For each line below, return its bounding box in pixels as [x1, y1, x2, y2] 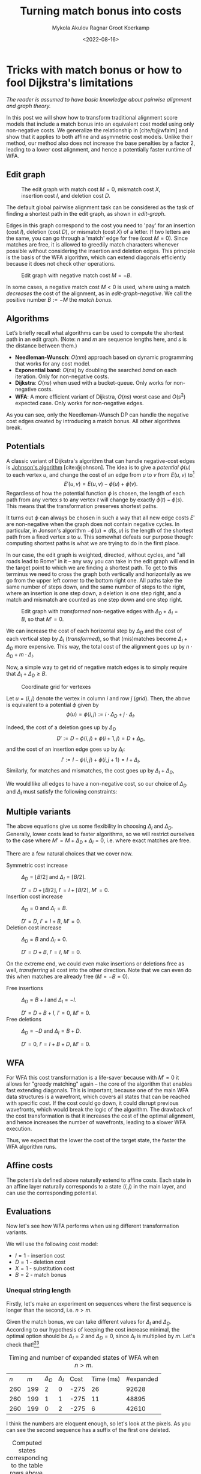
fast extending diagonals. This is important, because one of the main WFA [6, 1086, 189, 1093]
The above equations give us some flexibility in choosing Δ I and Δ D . [6, 822, 173, 831]
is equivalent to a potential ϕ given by [6, 702, 99, 709]
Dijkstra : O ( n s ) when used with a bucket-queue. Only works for [14, 379, 172, 387]
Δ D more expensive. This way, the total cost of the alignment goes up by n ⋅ [6, 643, 193, 652]
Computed [11, 1439, 42, 1447]
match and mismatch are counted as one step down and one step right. [6, 596, 183, 604]
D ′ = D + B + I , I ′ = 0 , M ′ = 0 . [21, 1009, 91, 1017]
